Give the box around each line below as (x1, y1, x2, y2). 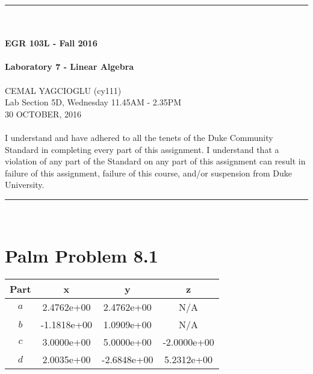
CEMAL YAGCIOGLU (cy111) (5, 84, 122, 96)
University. (5, 178, 45, 191)
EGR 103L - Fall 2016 (5, 37, 98, 49)
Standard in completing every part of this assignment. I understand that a (5, 143, 279, 155)
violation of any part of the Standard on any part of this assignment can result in (5, 155, 306, 167)
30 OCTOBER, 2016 (5, 107, 81, 120)
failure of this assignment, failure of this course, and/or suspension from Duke (5, 166, 293, 179)
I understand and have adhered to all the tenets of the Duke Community (5, 131, 273, 143)
